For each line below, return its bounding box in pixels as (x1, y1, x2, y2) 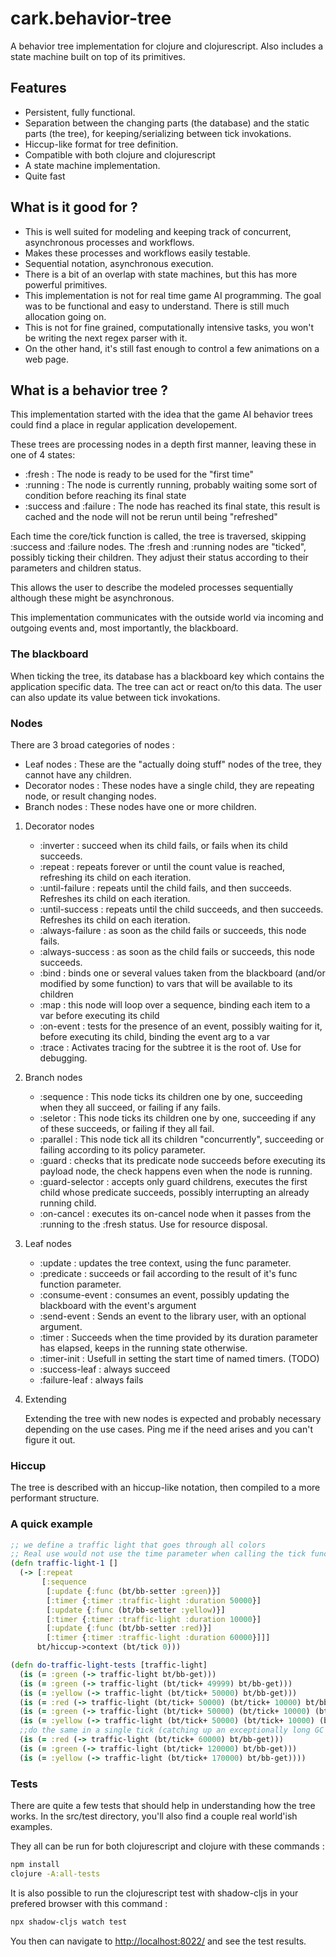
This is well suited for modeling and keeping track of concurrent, (24, 225, 292, 237)
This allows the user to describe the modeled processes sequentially (10, 582, 294, 594)
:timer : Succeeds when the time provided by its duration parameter (39, 1331, 319, 1343)
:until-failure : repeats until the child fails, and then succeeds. (39, 882, 292, 894)
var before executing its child (39, 1009, 160, 1021)
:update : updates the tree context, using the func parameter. (39, 1257, 292, 1269)
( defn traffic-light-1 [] (10, 1558, 118, 1569)
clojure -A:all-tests (10, 1868, 101, 1879)
